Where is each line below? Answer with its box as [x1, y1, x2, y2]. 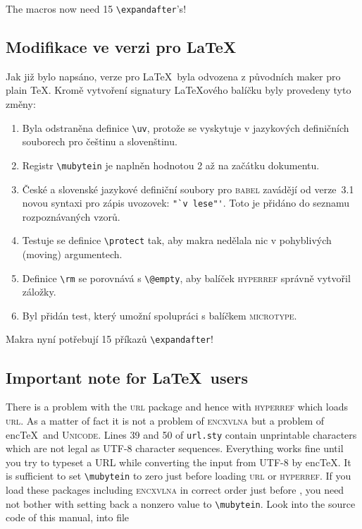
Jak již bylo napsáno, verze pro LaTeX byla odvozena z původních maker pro [6, 68, 341, 83]
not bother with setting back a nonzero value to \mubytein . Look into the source [6, 496, 356, 511]
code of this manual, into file [6, 510, 130, 525]
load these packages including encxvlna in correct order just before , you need [6, 482, 344, 497]
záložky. [22, 284, 56, 299]
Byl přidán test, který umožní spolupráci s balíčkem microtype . [22, 308, 297, 322]
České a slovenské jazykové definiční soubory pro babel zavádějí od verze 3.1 [22, 181, 354, 196]
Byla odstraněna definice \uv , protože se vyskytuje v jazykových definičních [22, 120, 349, 135]
